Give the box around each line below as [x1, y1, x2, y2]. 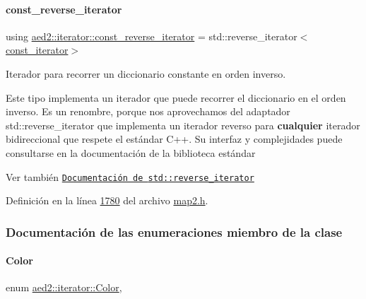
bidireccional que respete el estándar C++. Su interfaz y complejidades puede [6, 131, 343, 146]
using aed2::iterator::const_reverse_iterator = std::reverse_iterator [6, 28, 297, 43]
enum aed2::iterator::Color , [6, 280, 122, 295]
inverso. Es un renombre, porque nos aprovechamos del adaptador [6, 104, 290, 119]
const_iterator [6, 42, 69, 57]
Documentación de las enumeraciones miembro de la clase [6, 223, 343, 240]
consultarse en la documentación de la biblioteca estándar [6, 145, 256, 160]
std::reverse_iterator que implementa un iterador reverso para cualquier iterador [6, 117, 360, 132]
